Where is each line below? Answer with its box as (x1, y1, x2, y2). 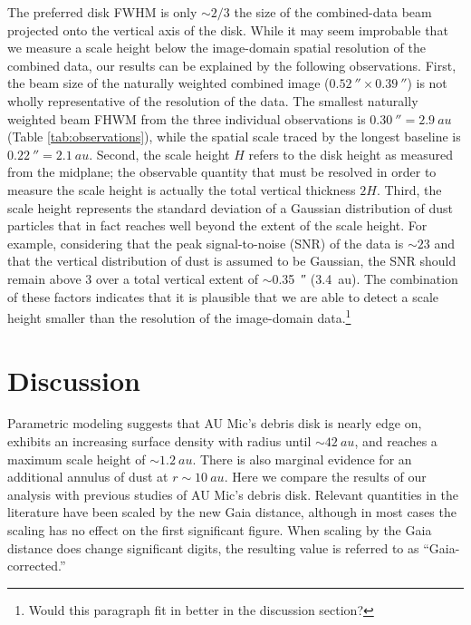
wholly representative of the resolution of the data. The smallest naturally (7, 91, 418, 110)
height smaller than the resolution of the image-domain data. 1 (7, 306, 351, 327)
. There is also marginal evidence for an (192, 449, 412, 468)
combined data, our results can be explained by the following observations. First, (7, 55, 457, 74)
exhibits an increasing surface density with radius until (7, 432, 312, 451)
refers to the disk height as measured (248, 144, 454, 163)
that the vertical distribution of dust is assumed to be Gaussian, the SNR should (7, 251, 457, 270)
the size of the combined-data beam (234, 3, 432, 21)
